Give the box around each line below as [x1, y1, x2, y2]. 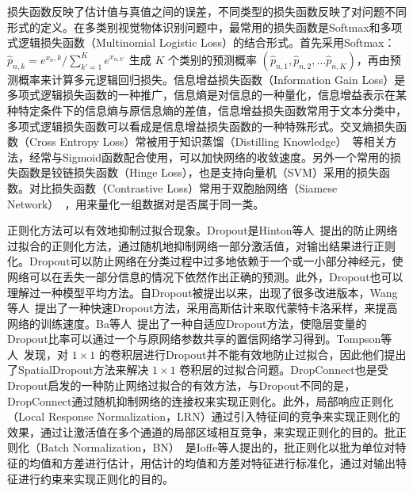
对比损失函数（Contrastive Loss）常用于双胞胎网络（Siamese [29, 179, 338, 196]
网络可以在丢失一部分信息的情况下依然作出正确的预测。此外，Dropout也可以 [7, 268, 403, 284]
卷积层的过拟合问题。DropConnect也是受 [179, 361, 388, 378]
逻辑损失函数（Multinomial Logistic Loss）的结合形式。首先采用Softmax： [17, 34, 396, 51]
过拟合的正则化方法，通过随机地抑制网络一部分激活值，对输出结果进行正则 [7, 237, 396, 254]
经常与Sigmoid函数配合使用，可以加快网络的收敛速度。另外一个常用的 [29, 148, 391, 165]
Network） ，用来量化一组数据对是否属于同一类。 [7, 195, 265, 212]
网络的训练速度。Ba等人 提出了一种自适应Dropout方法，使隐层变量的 [7, 315, 367, 331]
